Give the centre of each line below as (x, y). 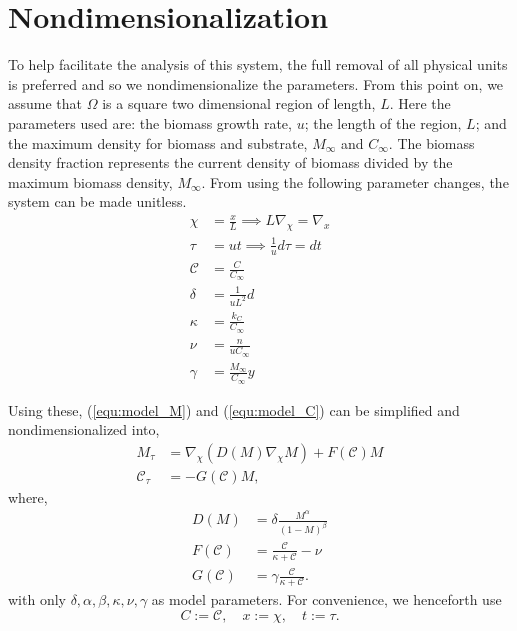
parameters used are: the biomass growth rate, (150, 122)
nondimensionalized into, (84, 429)
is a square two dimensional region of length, (239, 103)
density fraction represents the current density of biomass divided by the (230, 162)
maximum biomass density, (90, 181)
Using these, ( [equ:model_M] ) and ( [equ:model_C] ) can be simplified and (234, 409)
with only (37, 599)
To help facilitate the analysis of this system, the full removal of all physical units (258, 64)
